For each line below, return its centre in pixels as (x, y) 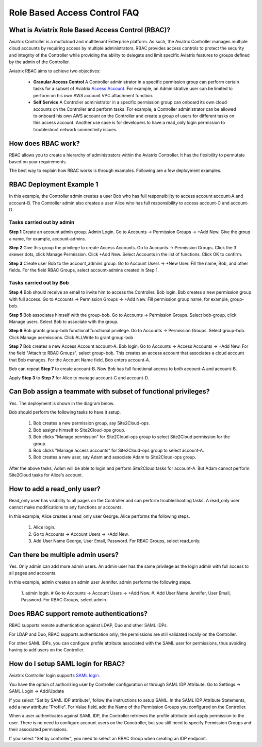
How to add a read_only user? (55, 489)
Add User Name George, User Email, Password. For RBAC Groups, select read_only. (117, 541)
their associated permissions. (38, 730)
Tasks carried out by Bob (39, 283)
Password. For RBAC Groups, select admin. (64, 600)
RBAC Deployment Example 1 (54, 185)
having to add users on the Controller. (47, 650)
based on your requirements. (38, 162)
